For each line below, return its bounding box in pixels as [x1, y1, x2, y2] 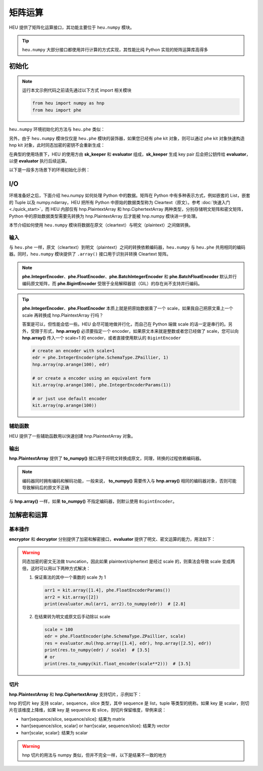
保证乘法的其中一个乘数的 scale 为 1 [34, 574, 106, 580]
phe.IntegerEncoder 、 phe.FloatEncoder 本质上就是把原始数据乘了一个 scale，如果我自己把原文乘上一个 [22, 305, 233, 311]
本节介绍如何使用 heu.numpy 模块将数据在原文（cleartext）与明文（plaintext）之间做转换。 [9, 222, 193, 228]
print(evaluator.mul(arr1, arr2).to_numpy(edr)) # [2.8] [44, 601, 186, 607]
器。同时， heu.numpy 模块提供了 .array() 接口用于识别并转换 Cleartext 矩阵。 [9, 251, 171, 257]
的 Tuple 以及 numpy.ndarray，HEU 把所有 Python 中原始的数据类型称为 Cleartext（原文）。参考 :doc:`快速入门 [9, 199, 230, 205]
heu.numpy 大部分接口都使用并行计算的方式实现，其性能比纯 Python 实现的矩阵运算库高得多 [22, 47, 208, 53]
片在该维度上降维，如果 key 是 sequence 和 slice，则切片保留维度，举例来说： [9, 707, 167, 713]
